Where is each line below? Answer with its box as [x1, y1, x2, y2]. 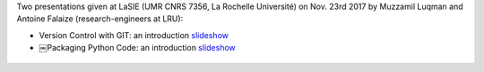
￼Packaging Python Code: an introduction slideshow [39, 43, 237, 53]
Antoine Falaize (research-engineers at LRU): [16, 13, 184, 24]
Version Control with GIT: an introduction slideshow [39, 29, 229, 40]
